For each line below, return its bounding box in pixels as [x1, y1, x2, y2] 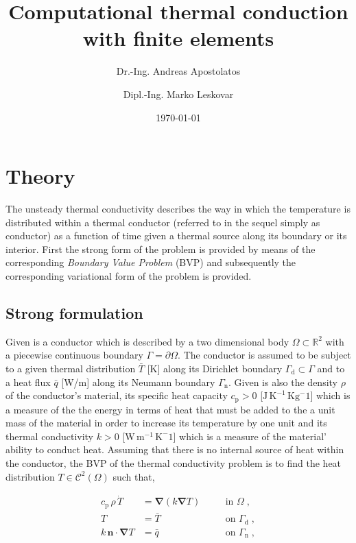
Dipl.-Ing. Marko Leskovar [123, 86, 234, 101]
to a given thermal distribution [5, 361, 136, 375]
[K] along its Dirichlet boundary [147, 361, 283, 375]
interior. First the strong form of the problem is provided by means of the [5, 241, 316, 256]
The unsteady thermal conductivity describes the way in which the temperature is [5, 202, 351, 216]
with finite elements [82, 24, 274, 52]
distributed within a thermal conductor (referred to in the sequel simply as [5, 215, 320, 229]
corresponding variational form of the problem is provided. [5, 269, 252, 282]
